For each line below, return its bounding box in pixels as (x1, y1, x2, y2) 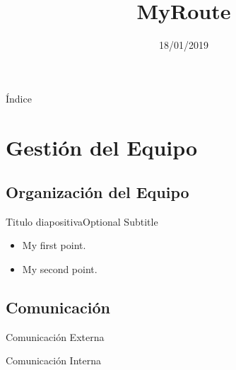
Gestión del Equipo (6, 132, 198, 161)
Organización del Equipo (6, 181, 189, 203)
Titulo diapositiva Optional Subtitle (6, 214, 158, 229)
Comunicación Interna (6, 353, 101, 368)
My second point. (22, 262, 98, 277)
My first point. (22, 238, 86, 253)
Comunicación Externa (6, 329, 105, 344)
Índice (6, 91, 32, 105)
